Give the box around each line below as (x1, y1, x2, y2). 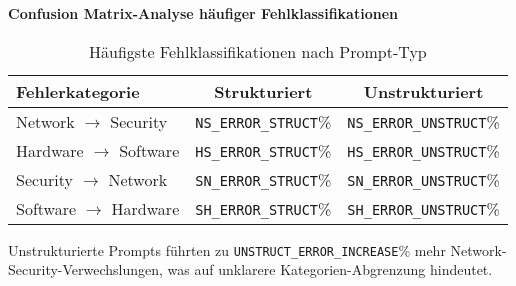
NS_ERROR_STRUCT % (195, 109, 332, 133)
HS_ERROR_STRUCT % (195, 138, 332, 162)
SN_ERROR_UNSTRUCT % (347, 167, 500, 191)
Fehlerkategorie (16, 79, 140, 103)
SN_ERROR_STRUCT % (195, 167, 332, 191)
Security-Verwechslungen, (8, 259, 163, 280)
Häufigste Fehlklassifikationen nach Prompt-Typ (89, 39, 427, 63)
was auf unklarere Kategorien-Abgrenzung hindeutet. (167, 259, 493, 280)
